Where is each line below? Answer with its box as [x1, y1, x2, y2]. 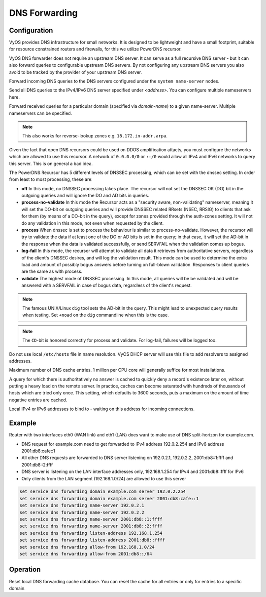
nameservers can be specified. [9, 110, 72, 116]
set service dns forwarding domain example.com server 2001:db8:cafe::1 [19, 496, 199, 501]
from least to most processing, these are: [9, 176, 93, 182]
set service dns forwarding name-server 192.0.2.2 [19, 510, 145, 515]
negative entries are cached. [9, 397, 67, 403]
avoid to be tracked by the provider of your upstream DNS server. [9, 69, 142, 75]
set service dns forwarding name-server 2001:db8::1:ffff [19, 516, 163, 522]
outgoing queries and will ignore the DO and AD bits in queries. [21, 193, 150, 199]
